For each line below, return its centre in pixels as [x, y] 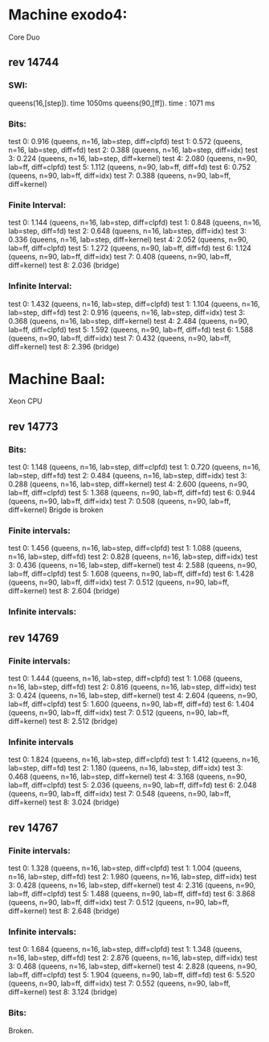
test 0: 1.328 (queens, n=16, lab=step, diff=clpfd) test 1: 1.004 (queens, [125, 868]
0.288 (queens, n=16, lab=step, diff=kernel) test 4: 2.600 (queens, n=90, [128, 484]
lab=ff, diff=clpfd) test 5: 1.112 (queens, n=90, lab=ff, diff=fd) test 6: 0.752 [130, 167]
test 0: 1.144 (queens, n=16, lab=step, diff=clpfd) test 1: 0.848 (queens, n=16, [135, 222]
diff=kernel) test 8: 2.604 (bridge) [64, 591]
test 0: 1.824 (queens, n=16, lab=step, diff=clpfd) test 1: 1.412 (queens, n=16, [134, 759]
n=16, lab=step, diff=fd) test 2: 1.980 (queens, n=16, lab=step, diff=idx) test [132, 877]
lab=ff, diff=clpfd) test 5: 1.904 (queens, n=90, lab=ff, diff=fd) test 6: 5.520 [132, 975]
